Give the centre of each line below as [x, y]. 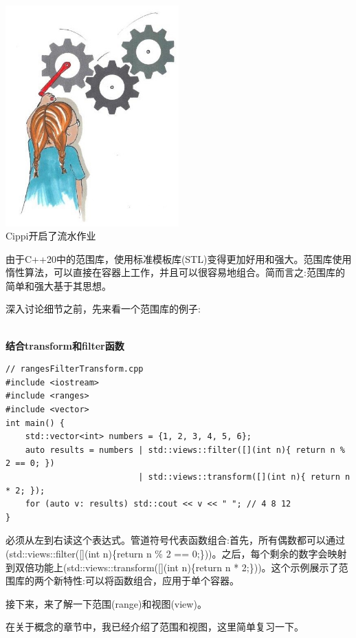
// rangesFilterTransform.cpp [75, 369]
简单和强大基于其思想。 [58, 285]
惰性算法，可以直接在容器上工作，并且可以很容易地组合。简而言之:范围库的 [175, 272]
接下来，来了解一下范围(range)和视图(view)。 [106, 603]
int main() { [35, 423]
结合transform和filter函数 [65, 345]
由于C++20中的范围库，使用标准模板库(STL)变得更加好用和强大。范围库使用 [179, 258]
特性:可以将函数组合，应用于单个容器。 [151, 581]
